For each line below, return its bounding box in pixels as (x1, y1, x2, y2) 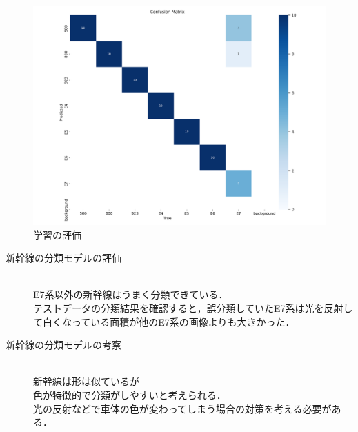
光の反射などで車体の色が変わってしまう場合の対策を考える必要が (33, 401, 332, 415)
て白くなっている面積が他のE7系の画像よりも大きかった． (33, 314, 295, 328)
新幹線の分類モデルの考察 (6, 337, 121, 352)
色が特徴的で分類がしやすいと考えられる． (33, 387, 226, 402)
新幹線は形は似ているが (33, 374, 139, 389)
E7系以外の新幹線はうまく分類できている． (33, 287, 228, 302)
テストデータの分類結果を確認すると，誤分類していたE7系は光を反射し (33, 300, 353, 315)
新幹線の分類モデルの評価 (6, 251, 121, 265)
